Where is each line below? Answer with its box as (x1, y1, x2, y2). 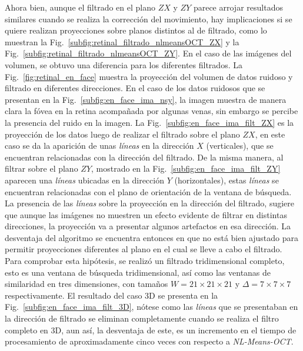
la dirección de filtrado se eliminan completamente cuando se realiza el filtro (5, 312, 279, 325)
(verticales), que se (206, 139, 274, 152)
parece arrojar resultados (193, 1, 283, 13)
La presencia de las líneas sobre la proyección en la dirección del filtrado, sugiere (5, 197, 295, 209)
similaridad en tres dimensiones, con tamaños (5, 278, 168, 290)
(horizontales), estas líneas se (174, 173, 279, 186)
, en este (255, 128, 285, 140)
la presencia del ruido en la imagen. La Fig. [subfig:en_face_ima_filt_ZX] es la (5, 116, 294, 128)
